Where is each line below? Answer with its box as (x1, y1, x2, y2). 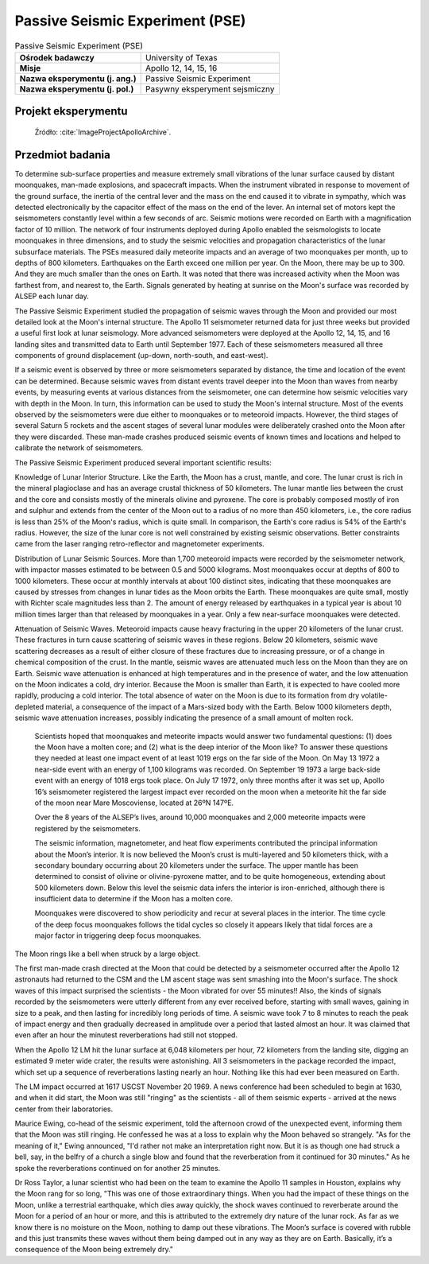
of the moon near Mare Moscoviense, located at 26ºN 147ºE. (34, 798, 234, 807)
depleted (14, 702, 44, 711)
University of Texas (145, 52, 218, 63)
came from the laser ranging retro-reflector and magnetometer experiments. (14, 539, 265, 549)
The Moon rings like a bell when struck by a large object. (14, 949, 200, 959)
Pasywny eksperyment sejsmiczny (145, 84, 275, 95)
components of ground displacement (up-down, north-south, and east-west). (14, 351, 269, 360)
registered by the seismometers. (34, 823, 141, 833)
